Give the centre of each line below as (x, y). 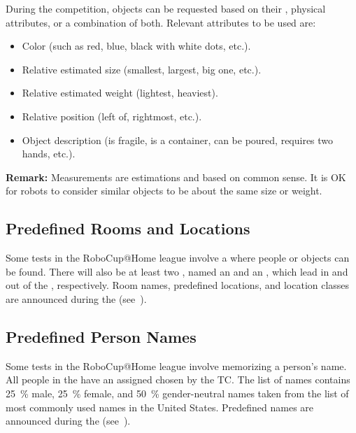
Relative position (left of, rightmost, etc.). (112, 116)
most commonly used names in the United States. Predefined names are (160, 407)
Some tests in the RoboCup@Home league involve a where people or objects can (178, 258)
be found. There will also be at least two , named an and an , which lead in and (177, 271)
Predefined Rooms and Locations (128, 228)
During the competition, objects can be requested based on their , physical (166, 8)
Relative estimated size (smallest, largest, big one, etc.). (142, 69)
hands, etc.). (49, 154)
